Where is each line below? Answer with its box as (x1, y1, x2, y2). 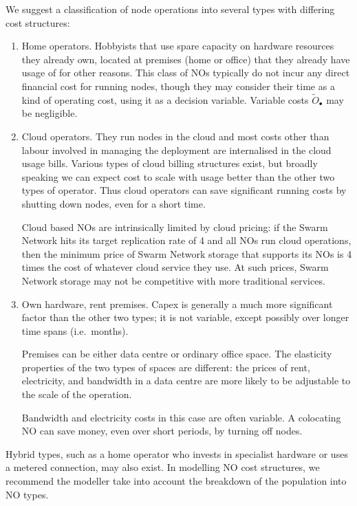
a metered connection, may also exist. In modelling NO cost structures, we (6, 460, 320, 474)
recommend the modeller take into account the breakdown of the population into (6, 474, 347, 488)
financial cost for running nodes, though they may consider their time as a (21, 78, 335, 93)
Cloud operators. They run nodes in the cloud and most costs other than (21, 129, 329, 143)
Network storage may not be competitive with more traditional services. (21, 273, 325, 287)
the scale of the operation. (21, 387, 132, 401)
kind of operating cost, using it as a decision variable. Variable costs (21, 92, 309, 107)
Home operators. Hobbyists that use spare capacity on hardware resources (21, 38, 334, 53)
